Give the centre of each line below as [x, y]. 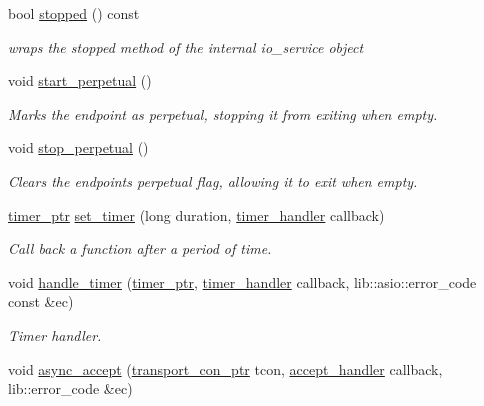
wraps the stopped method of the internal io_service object [186, 46]
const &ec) [41, 301]
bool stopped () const [74, 13]
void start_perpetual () [80, 80]
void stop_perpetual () [78, 147]
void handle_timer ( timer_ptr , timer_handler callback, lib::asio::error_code [242, 281]
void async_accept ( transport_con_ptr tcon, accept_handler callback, [225, 368]
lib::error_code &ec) [70, 388]
